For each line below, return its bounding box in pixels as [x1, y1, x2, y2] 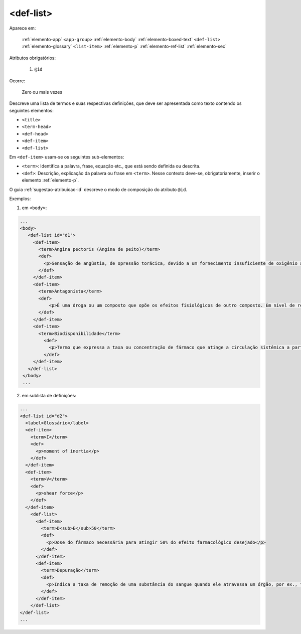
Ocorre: [9, 78, 25, 84]
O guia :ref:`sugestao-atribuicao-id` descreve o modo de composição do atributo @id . [9, 186, 188, 193]
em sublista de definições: [22, 393, 76, 399]
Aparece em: [9, 25, 36, 31]
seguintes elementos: [9, 107, 54, 113]
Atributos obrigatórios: [9, 55, 56, 61]
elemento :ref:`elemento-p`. [22, 177, 79, 183]
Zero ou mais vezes [22, 89, 63, 95]
